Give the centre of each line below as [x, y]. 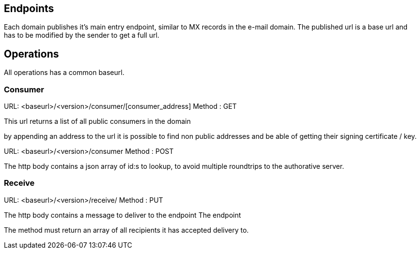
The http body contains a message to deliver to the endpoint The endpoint [123, 215]
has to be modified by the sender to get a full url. [82, 35]
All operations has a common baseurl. [64, 73]
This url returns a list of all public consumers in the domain [97, 121]
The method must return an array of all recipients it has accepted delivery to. [126, 230]
